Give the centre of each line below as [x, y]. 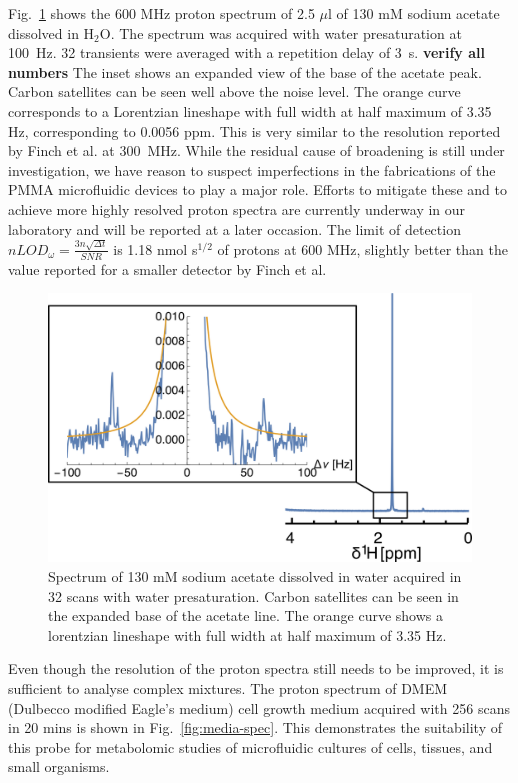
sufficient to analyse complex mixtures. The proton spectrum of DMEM [228, 687]
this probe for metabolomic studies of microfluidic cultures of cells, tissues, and [250, 746]
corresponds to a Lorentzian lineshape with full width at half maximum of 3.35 [250, 110]
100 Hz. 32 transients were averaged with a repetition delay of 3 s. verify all [246, 52]
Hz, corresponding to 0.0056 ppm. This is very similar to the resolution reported [254, 130]
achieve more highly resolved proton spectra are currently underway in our [237, 208]
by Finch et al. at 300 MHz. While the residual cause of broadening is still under [256, 150]
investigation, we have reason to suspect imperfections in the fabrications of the [252, 169]
